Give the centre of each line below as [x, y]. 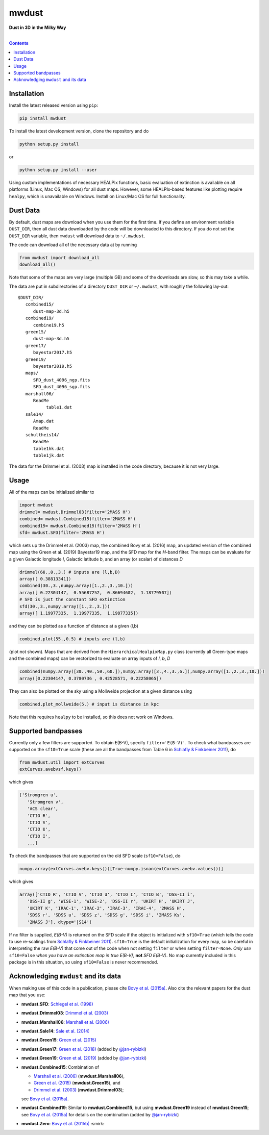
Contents [19, 43]
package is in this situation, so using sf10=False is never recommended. [84, 962]
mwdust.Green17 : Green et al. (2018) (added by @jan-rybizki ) [84, 1049]
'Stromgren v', [45, 802]
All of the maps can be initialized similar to [52, 492]
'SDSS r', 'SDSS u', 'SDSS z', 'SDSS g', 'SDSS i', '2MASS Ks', [106, 915]
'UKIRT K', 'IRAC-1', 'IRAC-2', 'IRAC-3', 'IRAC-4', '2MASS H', [106, 908]
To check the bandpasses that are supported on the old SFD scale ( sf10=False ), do [95, 856]
